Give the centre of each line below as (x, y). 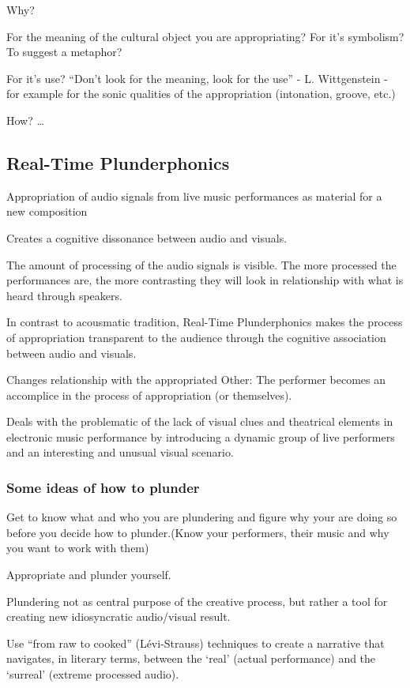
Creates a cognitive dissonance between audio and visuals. (147, 237)
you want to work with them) (78, 548)
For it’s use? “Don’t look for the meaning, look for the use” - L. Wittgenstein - (197, 78)
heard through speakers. (64, 295)
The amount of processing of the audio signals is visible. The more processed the (201, 264)
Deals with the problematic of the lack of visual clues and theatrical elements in (200, 421)
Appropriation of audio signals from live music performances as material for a (194, 195)
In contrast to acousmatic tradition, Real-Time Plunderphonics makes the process (205, 322)
